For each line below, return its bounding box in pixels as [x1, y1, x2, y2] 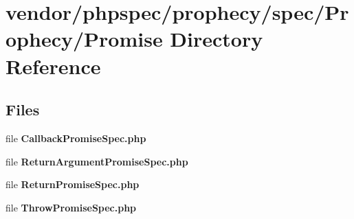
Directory [170, 25, 263, 53]
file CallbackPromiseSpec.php [5, 130, 146, 145]
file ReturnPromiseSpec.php [5, 177, 140, 192]
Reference [5, 51, 101, 80]
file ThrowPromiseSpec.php [5, 200, 137, 214]
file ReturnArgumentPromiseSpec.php [5, 154, 188, 168]
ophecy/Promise [5, 25, 163, 53]
